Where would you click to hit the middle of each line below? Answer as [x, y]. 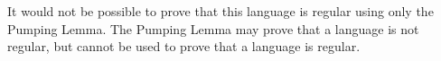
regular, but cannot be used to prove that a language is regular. [184, 46]
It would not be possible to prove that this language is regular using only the [220, 11]
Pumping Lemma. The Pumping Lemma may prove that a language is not [213, 28]
